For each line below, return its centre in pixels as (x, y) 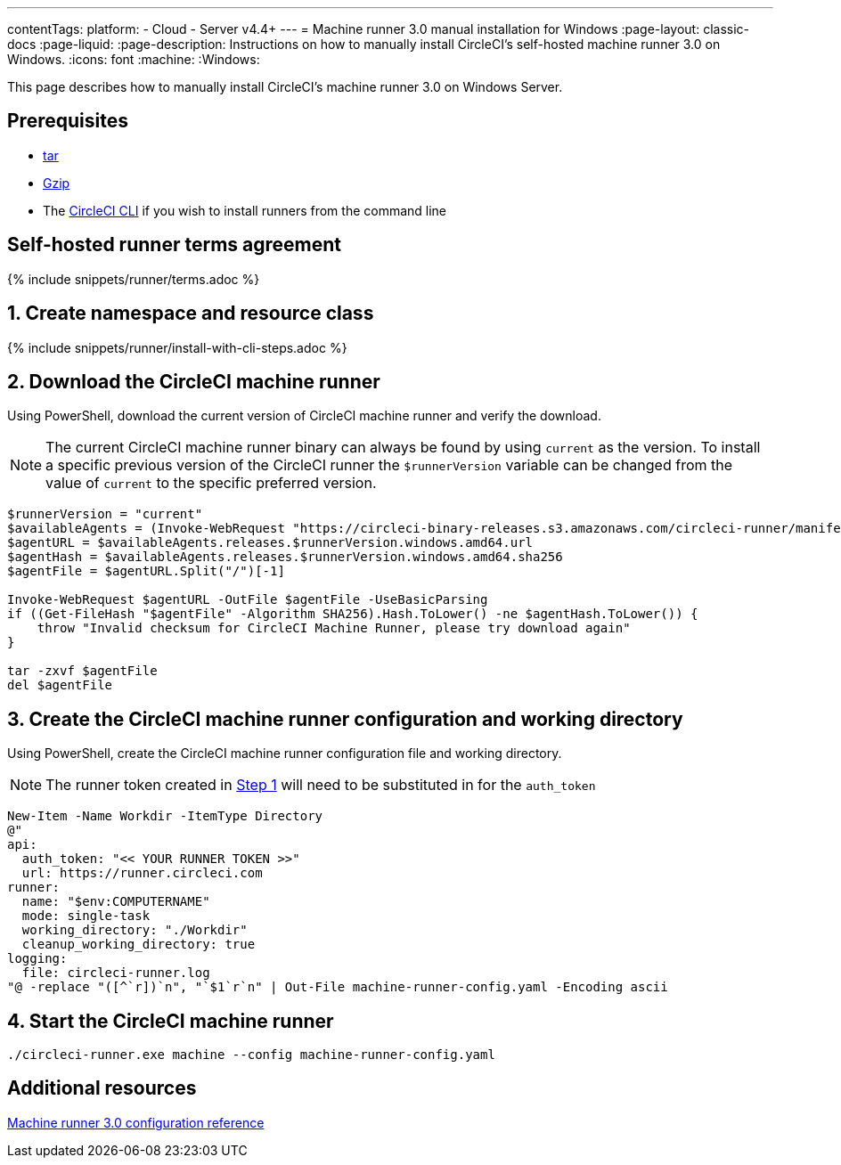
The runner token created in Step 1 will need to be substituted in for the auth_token (321, 785)
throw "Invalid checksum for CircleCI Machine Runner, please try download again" (334, 628)
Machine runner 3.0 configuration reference (136, 1122)
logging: (37, 959)
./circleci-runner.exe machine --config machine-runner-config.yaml (251, 1055)
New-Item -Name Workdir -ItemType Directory (165, 816)
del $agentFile (60, 685)
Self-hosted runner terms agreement (174, 245)
